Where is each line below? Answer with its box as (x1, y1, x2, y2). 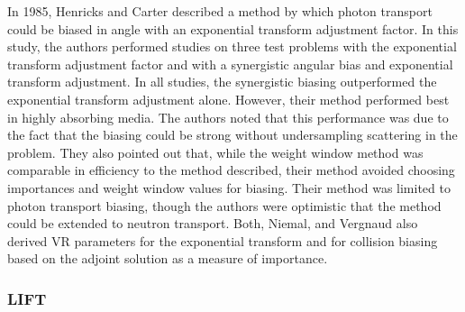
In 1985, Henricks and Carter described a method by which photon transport (7, 2, 433, 20)
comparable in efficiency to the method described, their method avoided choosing (7, 161, 455, 179)
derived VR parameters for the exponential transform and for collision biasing (7, 231, 438, 250)
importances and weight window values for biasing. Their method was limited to (7, 178, 451, 197)
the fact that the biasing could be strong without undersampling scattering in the (7, 125, 458, 144)
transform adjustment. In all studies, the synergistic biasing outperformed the (7, 72, 437, 91)
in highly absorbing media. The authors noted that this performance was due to (7, 107, 449, 126)
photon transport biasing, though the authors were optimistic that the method (7, 196, 442, 215)
